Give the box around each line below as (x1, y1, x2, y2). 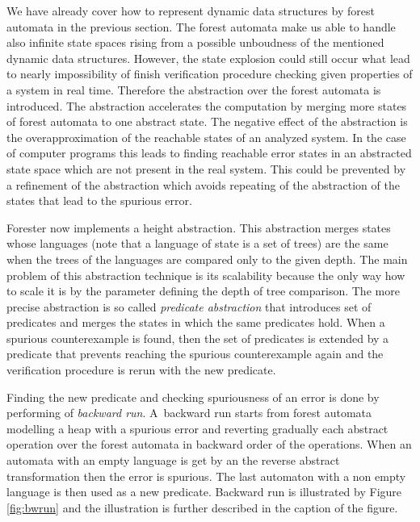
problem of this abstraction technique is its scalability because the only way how (6, 266, 405, 283)
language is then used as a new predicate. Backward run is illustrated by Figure (6, 483, 402, 500)
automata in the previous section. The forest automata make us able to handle (6, 18, 396, 35)
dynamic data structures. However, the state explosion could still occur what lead (6, 49, 410, 66)
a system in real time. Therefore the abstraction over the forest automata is (6, 81, 381, 98)
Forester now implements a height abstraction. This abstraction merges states (6, 219, 391, 236)
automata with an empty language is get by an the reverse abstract (6, 452, 340, 469)
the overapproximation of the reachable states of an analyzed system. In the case (6, 128, 406, 145)
